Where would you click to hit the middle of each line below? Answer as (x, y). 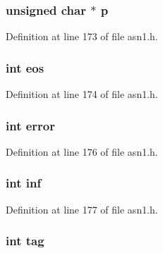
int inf (24, 183)
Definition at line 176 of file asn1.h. (82, 151)
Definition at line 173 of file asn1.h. (82, 36)
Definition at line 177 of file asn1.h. (82, 209)
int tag (25, 241)
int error (31, 125)
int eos (25, 67)
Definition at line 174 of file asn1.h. (82, 94)
